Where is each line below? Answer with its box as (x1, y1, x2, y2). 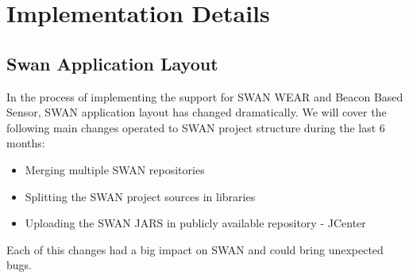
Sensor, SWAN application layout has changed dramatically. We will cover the (6, 104, 387, 120)
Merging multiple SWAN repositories (25, 161, 205, 177)
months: (6, 135, 45, 151)
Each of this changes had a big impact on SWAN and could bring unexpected (6, 241, 384, 257)
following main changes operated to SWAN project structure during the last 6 (6, 119, 385, 135)
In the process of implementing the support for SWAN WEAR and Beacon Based (6, 88, 403, 105)
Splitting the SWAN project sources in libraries (25, 188, 256, 204)
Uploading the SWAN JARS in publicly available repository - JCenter (25, 215, 366, 231)
